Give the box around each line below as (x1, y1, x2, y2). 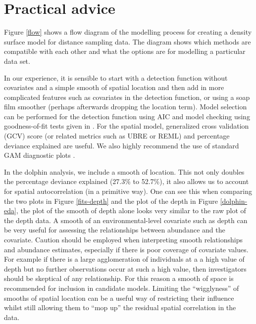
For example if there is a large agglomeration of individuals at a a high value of (4, 254, 245, 264)
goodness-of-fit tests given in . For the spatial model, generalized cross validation (4, 121, 249, 131)
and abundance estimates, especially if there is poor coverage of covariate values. (4, 244, 249, 254)
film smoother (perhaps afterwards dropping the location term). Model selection (4, 101, 247, 112)
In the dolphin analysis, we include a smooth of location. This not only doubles (4, 166, 245, 177)
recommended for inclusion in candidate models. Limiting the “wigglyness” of (4, 282, 239, 293)
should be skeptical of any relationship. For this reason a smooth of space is (4, 273, 234, 283)
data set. (4, 55, 30, 66)
